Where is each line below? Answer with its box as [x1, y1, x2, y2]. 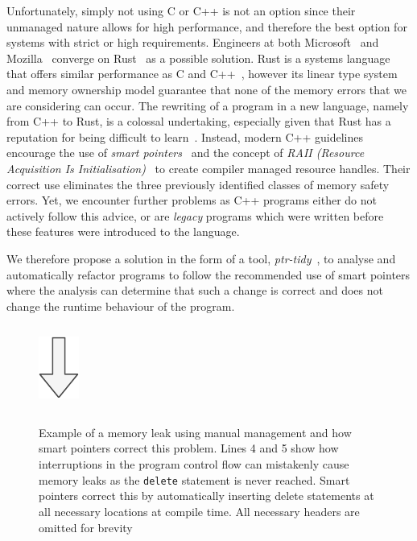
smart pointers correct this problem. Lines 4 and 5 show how [39, 440, 339, 456]
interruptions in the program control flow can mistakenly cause [39, 456, 349, 473]
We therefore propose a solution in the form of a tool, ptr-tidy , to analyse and [6, 250, 396, 266]
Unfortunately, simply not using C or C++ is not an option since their [6, 2, 356, 19]
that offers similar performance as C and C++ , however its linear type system [6, 65, 398, 82]
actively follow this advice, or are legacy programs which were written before [6, 207, 384, 224]
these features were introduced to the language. [6, 223, 240, 240]
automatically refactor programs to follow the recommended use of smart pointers [6, 266, 411, 283]
